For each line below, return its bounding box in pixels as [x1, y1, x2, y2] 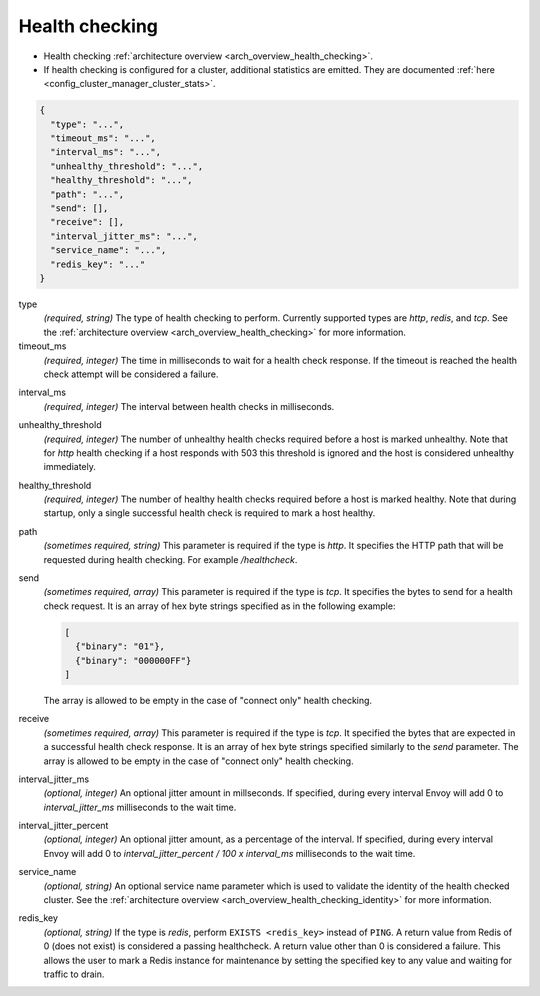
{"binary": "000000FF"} [75, 655, 192, 666]
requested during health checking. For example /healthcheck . [43, 553, 298, 565]
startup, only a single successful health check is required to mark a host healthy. [43, 507, 376, 519]
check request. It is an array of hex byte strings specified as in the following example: [43, 600, 396, 612]
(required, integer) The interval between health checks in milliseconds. [43, 400, 335, 412]
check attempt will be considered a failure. [43, 368, 219, 380]
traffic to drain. [43, 968, 105, 980]
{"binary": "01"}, [75, 641, 165, 652]
